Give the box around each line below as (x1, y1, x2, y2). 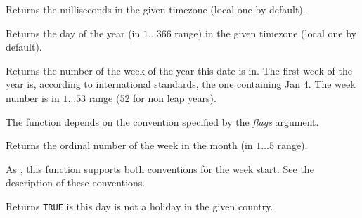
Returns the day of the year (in (6, 25, 141, 40)
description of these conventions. (6, 175, 146, 190)
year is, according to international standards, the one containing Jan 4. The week (6, 77, 356, 91)
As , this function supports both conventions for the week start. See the (6, 161, 314, 176)
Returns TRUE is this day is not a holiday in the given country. (6, 198, 273, 213)
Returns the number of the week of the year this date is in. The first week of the (6, 63, 352, 77)
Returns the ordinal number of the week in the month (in (6, 138, 253, 153)
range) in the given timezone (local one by (174, 25, 356, 40)
